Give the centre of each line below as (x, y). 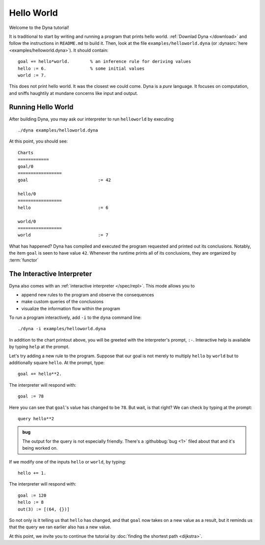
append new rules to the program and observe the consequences (88, 294)
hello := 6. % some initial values (81, 68)
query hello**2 (36, 418)
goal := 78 (31, 396)
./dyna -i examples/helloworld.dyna (62, 329)
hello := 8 (31, 502)
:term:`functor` (24, 260)
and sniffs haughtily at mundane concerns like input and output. (74, 93)
